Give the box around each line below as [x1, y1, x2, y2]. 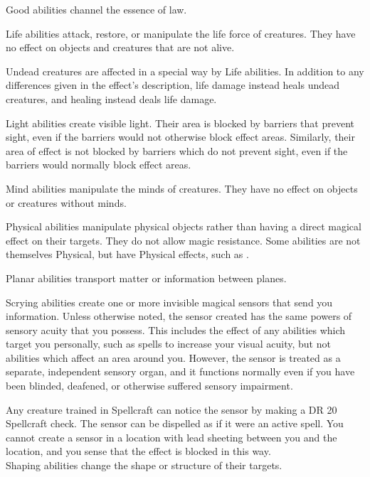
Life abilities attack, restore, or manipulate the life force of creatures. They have [6, 26, 356, 41]
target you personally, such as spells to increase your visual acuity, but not [6, 336, 331, 351]
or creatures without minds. [6, 195, 127, 210]
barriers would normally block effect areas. [6, 157, 191, 172]
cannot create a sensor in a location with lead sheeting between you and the [6, 429, 337, 444]
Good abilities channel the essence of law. [6, 2, 187, 16]
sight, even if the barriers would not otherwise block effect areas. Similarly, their [6, 129, 355, 144]
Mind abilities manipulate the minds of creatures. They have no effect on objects [6, 181, 358, 195]
